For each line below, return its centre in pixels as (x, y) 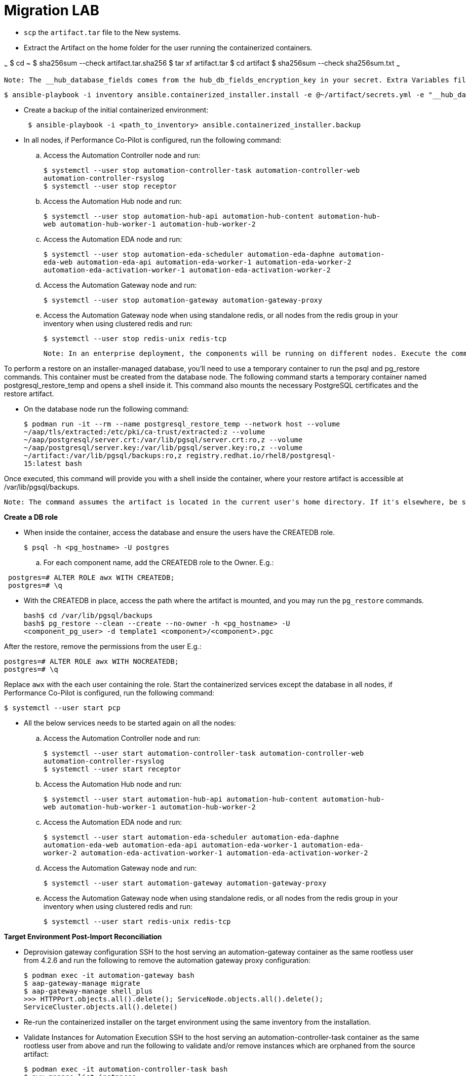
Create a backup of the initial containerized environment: (116, 110)
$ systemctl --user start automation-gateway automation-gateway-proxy (185, 883)
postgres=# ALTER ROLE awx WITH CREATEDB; (91, 577)
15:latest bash (53, 463)
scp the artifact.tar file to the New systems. (102, 32)
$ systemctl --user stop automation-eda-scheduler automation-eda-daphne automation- (214, 254)
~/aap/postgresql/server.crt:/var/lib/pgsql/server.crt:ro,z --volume (163, 440)
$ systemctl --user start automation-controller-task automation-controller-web (204, 753)
